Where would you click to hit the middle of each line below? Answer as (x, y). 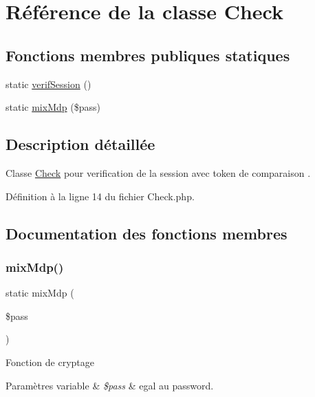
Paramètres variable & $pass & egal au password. (110, 385)
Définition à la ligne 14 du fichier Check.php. (100, 196)
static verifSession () (48, 84)
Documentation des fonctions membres (146, 233)
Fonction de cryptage (50, 362)
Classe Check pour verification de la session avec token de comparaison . (158, 172)
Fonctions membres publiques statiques (148, 55)
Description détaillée (80, 144)
